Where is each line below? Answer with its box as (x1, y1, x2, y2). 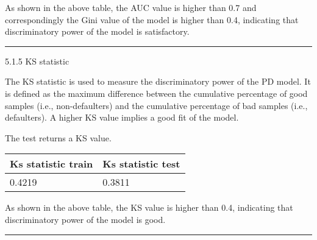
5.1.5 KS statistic (5, 54, 69, 67)
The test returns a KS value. (5, 131, 112, 144)
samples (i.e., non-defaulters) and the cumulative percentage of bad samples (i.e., (5, 99, 308, 111)
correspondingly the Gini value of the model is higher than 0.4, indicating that (5, 13, 299, 26)
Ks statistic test (102, 157, 180, 171)
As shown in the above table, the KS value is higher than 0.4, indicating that (5, 201, 293, 214)
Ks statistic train (10, 157, 93, 171)
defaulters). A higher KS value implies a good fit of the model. (5, 111, 239, 124)
